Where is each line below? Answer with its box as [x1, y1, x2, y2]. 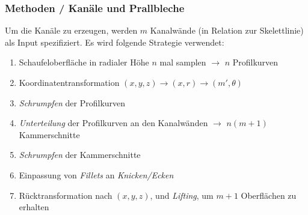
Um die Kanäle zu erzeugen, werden [5, 24, 138, 37]
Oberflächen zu [241, 189, 297, 201]
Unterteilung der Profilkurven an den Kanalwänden [19, 117, 208, 129]
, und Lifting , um [150, 189, 214, 201]
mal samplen [159, 56, 206, 68]
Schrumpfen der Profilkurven [19, 96, 126, 109]
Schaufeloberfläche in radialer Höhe [19, 56, 149, 68]
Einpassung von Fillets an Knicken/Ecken [19, 168, 174, 181]
